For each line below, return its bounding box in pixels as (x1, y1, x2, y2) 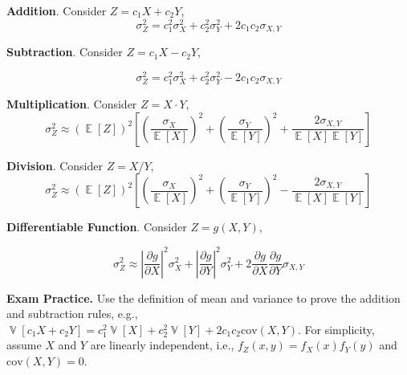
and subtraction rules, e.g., (6, 305, 138, 322)
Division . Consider (6, 157, 103, 173)
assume (6, 336, 42, 353)
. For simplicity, (297, 320, 375, 337)
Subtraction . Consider (6, 43, 123, 60)
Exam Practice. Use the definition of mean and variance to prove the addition (6, 289, 401, 306)
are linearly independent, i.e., (90, 336, 234, 353)
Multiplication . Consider (6, 96, 137, 112)
